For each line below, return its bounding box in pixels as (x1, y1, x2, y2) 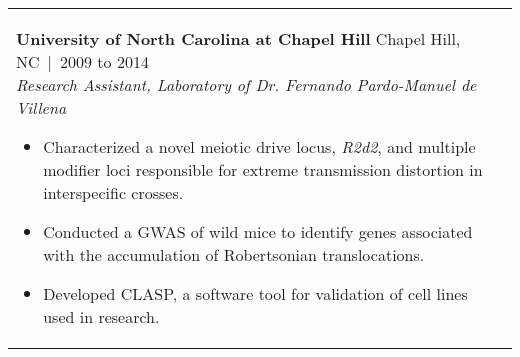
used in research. (43, 305, 160, 328)
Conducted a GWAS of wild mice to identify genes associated (43, 220, 473, 243)
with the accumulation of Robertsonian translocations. (43, 243, 425, 266)
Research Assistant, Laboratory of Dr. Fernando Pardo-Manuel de (16, 73, 477, 96)
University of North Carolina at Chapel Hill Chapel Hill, (16, 27, 461, 50)
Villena (16, 96, 67, 119)
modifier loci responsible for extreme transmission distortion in (43, 158, 483, 181)
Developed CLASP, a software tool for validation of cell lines (43, 282, 468, 305)
